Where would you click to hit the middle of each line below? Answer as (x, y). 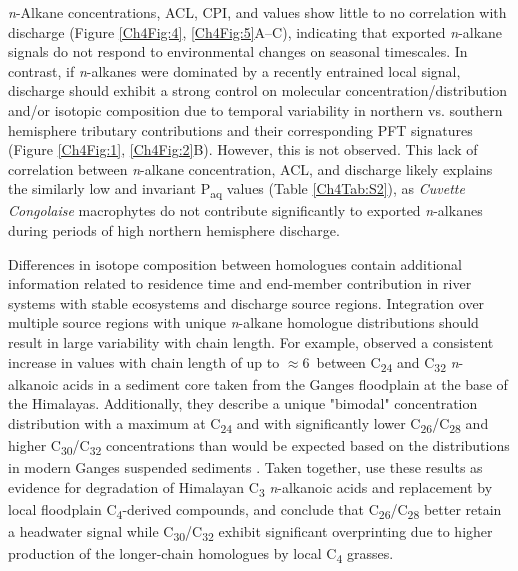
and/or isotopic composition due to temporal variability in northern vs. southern (255, 109)
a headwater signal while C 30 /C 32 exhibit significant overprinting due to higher (250, 532)
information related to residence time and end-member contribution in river (240, 283)
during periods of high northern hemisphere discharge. (174, 230)
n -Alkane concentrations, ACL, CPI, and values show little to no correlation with (257, 12)
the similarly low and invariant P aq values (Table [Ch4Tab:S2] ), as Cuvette (236, 190)
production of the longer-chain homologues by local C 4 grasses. (201, 554)
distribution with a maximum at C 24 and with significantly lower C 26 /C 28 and (248, 424)
